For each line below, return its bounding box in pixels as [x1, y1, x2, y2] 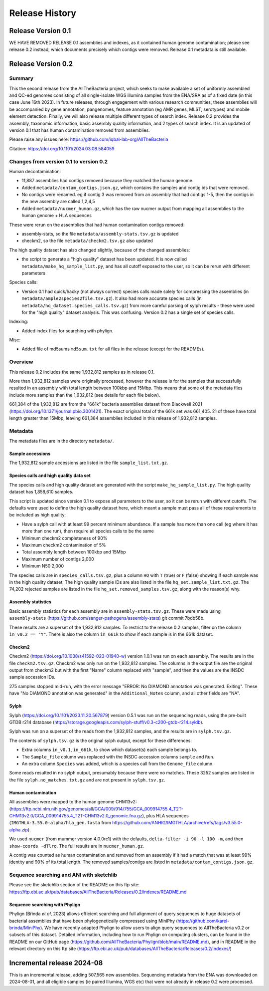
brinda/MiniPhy [9, 925, 41, 931]
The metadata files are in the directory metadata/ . [9, 438, 114, 444]
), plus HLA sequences [142, 812, 189, 818]
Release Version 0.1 [9, 26, 71, 35]
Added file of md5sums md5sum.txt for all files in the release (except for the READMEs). [21, 346, 205, 352]
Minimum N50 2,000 [21, 563, 64, 569]
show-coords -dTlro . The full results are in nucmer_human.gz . [9, 843, 144, 849]
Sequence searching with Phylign [9, 901, 81, 908]
